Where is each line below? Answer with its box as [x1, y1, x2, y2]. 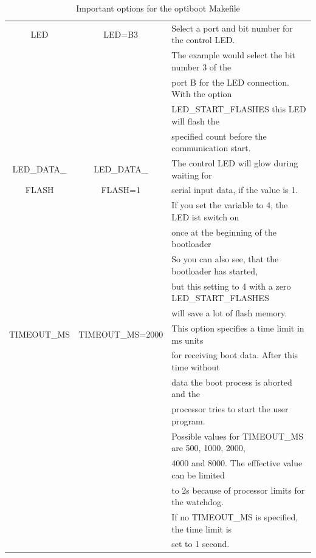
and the [171, 387, 200, 400]
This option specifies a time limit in [171, 321, 304, 334]
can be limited [171, 468, 225, 481]
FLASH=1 [101, 183, 140, 196]
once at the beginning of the [171, 225, 276, 238]
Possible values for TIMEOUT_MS [171, 429, 304, 442]
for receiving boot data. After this [171, 349, 298, 361]
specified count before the [171, 129, 267, 142]
